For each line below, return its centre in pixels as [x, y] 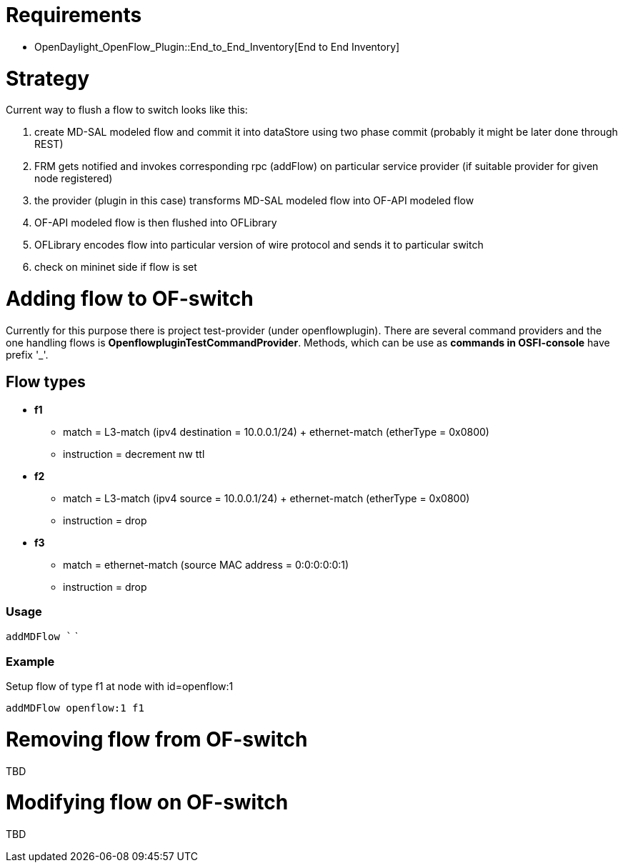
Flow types [46, 382]
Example [30, 661]
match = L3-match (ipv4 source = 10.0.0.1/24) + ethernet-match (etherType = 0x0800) [266, 498]
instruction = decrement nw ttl [134, 454]
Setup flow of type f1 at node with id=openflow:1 [120, 687]
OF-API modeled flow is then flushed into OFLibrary [156, 223]
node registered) [74, 179]
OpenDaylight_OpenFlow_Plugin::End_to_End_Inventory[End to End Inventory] [217, 46]
